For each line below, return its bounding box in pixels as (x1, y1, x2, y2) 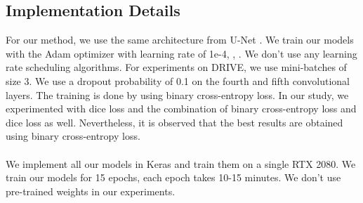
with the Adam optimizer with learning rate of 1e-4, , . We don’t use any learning (6, 46, 357, 60)
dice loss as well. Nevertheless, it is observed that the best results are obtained (6, 114, 343, 129)
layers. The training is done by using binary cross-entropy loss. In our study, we (6, 87, 349, 102)
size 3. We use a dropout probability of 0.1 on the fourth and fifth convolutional (6, 73, 350, 88)
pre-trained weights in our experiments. (6, 183, 176, 198)
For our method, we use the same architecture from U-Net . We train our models (6, 32, 354, 47)
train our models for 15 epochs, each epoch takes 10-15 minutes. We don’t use (6, 170, 341, 185)
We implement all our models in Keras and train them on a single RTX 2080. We (6, 156, 356, 171)
